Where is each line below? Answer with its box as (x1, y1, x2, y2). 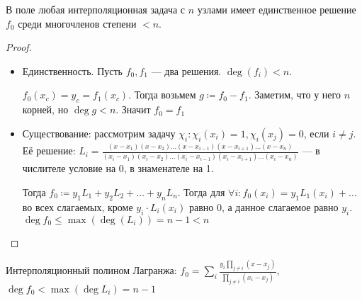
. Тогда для (177, 184, 225, 199)
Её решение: (22, 143, 76, 158)
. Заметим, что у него (248, 87, 341, 102)
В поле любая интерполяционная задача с (6, 2, 186, 16)
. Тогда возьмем (128, 87, 196, 102)
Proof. (6, 40, 32, 55)
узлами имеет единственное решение (197, 2, 356, 16)
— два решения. (151, 63, 222, 78)
